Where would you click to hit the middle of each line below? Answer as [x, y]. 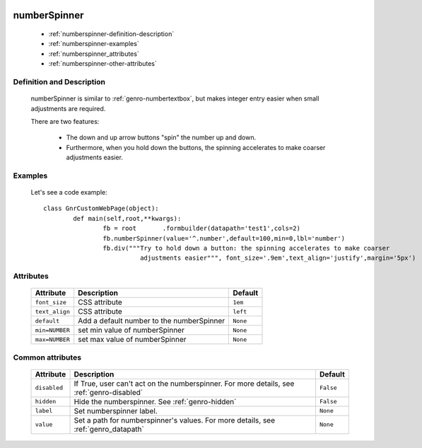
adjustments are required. [68, 108]
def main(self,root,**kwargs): [127, 218]
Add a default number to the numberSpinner [152, 321]
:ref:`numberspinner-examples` [94, 44]
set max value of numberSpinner [132, 340]
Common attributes [47, 357]
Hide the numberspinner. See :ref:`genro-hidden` [155, 401]
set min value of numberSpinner [131, 331]
